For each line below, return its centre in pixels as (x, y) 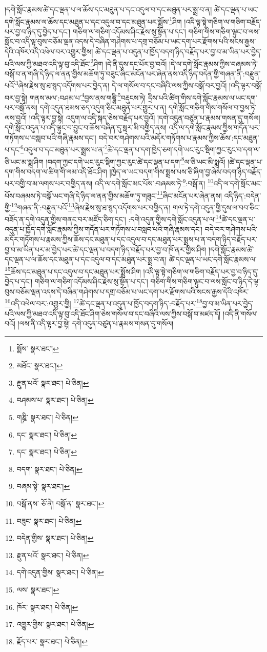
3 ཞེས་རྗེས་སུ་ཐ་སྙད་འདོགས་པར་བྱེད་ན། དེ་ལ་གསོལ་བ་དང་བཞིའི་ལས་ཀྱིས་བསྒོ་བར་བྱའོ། (121, 85)
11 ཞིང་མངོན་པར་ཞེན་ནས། (189, 194)
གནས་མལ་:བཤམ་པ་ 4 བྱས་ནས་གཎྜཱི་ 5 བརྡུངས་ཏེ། (88, 96)
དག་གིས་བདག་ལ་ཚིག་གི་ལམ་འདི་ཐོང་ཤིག (56, 171)
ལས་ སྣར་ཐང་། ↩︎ (38, 589)
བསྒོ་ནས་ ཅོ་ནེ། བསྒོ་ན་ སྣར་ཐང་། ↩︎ (60, 503)
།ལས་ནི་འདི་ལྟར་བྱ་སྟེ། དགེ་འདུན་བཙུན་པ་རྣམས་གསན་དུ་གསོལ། (96, 323)
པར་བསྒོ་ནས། (21, 107)
